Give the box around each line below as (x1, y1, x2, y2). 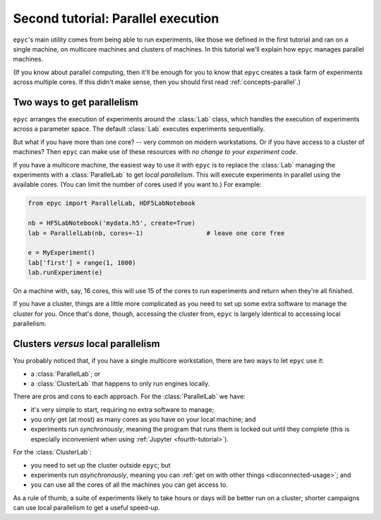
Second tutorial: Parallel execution (13, 11, 219, 26)
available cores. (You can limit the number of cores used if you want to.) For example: (13, 180, 262, 189)
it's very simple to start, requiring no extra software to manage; (30, 405, 214, 413)
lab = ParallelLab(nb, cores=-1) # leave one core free (28, 229, 285, 237)
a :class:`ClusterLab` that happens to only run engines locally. (30, 379, 210, 388)
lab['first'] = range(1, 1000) (28, 259, 137, 266)
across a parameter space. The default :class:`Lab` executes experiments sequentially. (13, 124, 265, 134)
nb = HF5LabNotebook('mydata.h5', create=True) (28, 219, 195, 227)
